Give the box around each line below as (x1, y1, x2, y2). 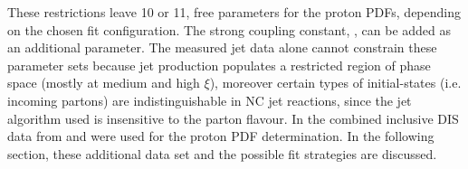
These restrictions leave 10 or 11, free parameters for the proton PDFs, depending (7, 3, 461, 21)
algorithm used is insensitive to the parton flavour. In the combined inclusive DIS (7, 108, 459, 127)
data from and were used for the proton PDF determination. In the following (7, 127, 435, 146)
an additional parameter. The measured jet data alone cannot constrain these (7, 38, 437, 57)
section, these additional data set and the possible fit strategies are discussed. (7, 144, 437, 163)
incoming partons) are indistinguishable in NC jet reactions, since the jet (7, 90, 412, 109)
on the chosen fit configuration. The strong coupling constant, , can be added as (7, 20, 452, 39)
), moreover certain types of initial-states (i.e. (209, 73, 462, 92)
